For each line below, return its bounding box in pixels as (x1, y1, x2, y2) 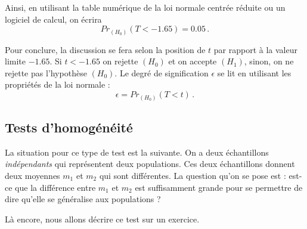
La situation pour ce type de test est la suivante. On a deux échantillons (5, 146, 269, 158)
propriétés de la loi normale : (5, 78, 110, 91)
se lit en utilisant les (217, 66, 292, 79)
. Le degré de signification (114, 66, 209, 79)
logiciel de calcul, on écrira (5, 13, 102, 25)
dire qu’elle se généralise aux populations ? (5, 193, 161, 205)
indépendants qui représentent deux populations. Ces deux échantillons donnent (5, 157, 295, 170)
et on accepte (168, 55, 217, 67)
